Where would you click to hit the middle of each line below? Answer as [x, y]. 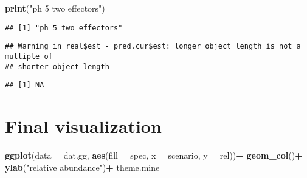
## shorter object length [57, 67]
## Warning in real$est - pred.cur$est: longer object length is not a [153, 46]
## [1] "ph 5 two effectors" [64, 28]
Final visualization [83, 126]
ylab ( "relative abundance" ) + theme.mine [82, 167]
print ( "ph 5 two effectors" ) [55, 8]
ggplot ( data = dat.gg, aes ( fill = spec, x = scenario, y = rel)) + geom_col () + [154, 155]
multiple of [29, 56]
